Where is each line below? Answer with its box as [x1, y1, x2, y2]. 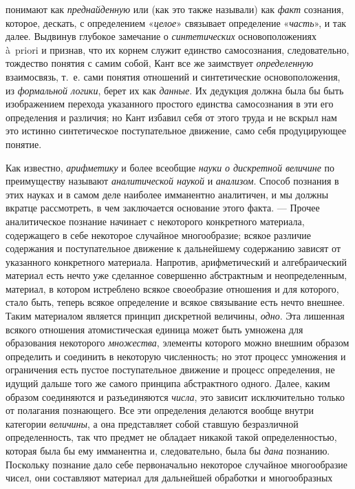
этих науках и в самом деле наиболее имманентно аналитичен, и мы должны [6, 187, 329, 201]
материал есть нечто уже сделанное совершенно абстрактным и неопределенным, [6, 268, 347, 282]
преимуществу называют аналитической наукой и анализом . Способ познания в [6, 174, 339, 188]
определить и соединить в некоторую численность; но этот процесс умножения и [6, 348, 346, 363]
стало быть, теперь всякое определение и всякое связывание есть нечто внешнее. [6, 295, 345, 309]
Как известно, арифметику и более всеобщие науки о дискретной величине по [6, 160, 335, 174]
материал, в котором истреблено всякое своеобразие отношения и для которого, [6, 281, 339, 295]
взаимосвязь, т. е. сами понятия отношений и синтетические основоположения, [6, 69, 341, 83]
